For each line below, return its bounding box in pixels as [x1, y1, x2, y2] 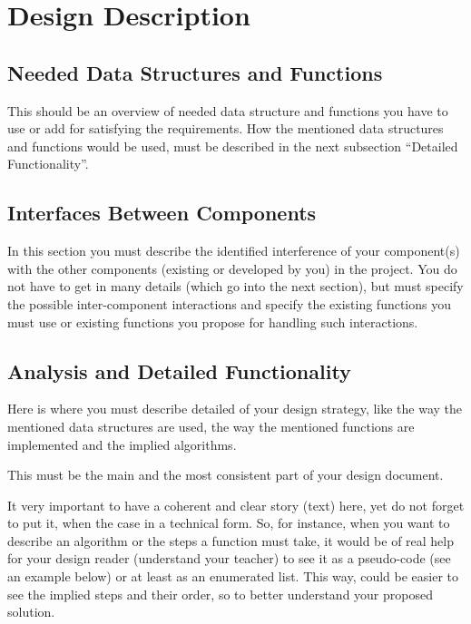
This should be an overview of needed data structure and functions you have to [7, 101, 448, 120]
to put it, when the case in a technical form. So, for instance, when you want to [7, 513, 450, 532]
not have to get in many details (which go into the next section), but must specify [7, 277, 464, 296]
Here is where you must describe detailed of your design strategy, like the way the [7, 399, 463, 418]
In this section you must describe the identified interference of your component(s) [7, 241, 460, 260]
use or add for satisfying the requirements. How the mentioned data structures [7, 119, 444, 138]
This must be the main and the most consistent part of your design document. [7, 465, 444, 484]
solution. [7, 602, 55, 621]
